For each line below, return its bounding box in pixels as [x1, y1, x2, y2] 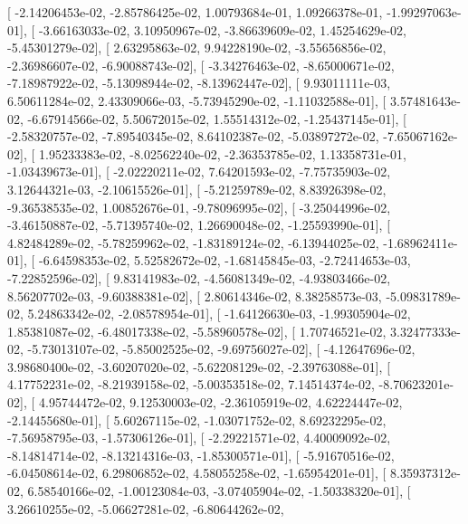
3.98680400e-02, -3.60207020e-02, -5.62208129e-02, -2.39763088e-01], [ [7, 357, 391, 376]
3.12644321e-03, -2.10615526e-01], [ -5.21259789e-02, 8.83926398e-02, [7, 179, 387, 198]
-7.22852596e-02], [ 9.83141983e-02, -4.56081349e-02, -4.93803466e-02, [7, 268, 391, 287]
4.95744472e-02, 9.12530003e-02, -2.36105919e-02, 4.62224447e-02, [38, 393, 403, 412]
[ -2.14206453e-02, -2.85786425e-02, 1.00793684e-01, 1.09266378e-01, [7, 3, 383, 21]
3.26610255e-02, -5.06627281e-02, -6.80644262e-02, [7, 499, 284, 518]
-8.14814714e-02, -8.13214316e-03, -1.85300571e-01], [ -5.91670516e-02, [7, 445, 395, 464]
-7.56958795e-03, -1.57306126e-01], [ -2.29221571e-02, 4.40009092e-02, [7, 428, 391, 447]
